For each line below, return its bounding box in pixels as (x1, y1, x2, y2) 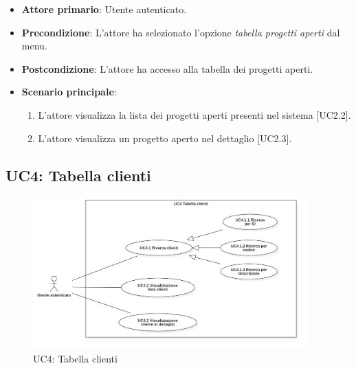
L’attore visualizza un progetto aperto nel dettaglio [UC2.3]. (38, 130, 292, 145)
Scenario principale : (21, 84, 117, 99)
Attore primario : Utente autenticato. (21, 2, 187, 16)
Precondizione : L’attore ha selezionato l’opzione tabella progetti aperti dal (21, 25, 340, 39)
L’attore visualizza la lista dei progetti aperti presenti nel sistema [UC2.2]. (38, 107, 351, 122)
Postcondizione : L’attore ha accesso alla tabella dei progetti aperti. (21, 61, 313, 76)
